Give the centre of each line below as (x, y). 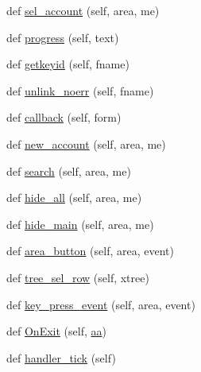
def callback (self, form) (64, 117)
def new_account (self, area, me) (86, 143)
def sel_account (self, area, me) (83, 10)
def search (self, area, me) (69, 170)
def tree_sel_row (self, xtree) (78, 277)
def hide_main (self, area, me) (80, 224)
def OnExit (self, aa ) (56, 331)
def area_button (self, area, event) (90, 251)
